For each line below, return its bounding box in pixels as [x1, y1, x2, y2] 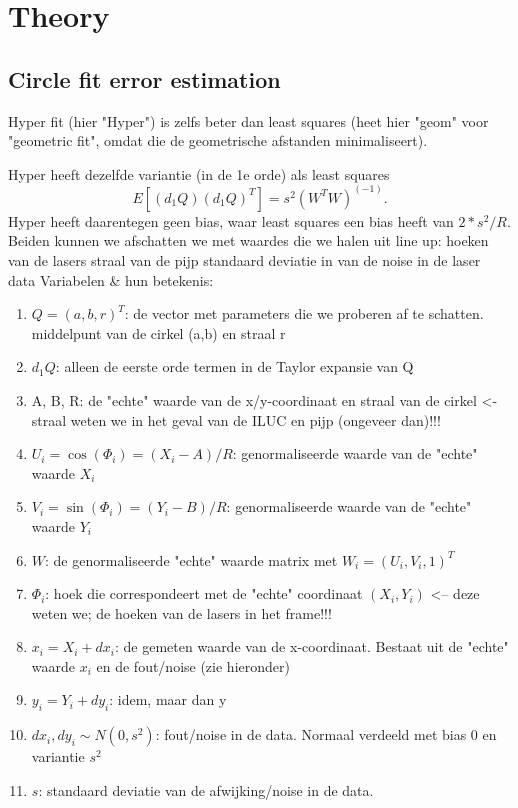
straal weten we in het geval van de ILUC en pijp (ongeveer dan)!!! [31, 409, 441, 430]
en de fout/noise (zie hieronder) [96, 655, 290, 676]
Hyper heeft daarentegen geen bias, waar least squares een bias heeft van [8, 210, 454, 231]
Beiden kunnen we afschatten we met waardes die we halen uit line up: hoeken [8, 230, 489, 251]
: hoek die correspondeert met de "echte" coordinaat [45, 583, 363, 604]
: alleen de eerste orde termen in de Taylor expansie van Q [55, 356, 414, 377]
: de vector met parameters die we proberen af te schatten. [124, 303, 484, 324]
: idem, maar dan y [109, 689, 227, 710]
